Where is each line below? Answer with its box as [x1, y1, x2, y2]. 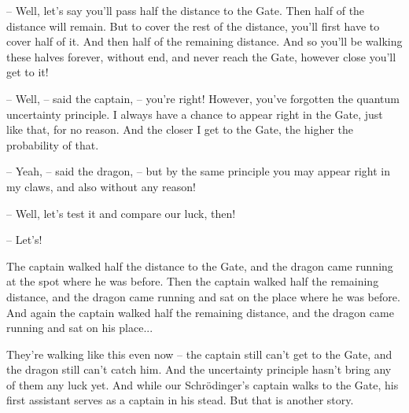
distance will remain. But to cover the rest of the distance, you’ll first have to [6, 17, 380, 34]
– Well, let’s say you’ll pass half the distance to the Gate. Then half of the [6, 2, 365, 18]
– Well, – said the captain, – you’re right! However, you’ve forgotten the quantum [6, 90, 400, 106]
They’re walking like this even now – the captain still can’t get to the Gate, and [6, 345, 392, 362]
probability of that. [6, 136, 99, 153]
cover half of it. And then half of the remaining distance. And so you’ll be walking [6, 33, 403, 50]
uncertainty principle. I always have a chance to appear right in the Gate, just [6, 105, 383, 122]
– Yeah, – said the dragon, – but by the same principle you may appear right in [6, 163, 390, 179]
